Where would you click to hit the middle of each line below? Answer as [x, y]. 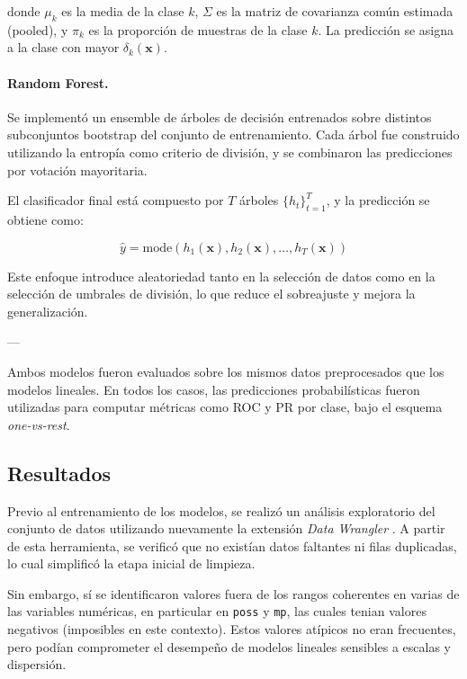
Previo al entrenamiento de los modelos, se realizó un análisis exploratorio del [221, 510]
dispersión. [37, 664]
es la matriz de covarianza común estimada [335, 11]
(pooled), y [38, 29]
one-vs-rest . [39, 424]
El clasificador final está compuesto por [116, 200]
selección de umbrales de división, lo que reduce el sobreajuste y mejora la [211, 294]
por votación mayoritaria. [77, 170]
